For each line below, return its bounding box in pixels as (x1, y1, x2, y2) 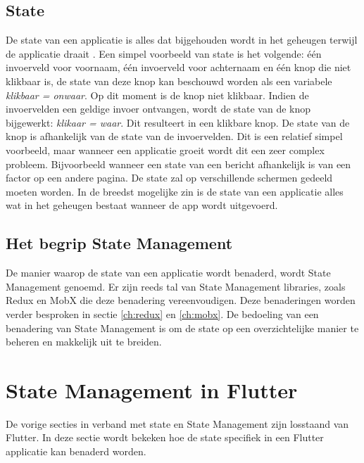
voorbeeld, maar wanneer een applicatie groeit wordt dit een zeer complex (6, 142, 325, 157)
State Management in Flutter (6, 375, 298, 404)
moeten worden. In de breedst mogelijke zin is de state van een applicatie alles (6, 184, 344, 198)
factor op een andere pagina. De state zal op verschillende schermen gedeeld (6, 170, 333, 185)
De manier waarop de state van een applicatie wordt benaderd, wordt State (6, 265, 331, 280)
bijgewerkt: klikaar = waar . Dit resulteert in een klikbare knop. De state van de (6, 115, 350, 129)
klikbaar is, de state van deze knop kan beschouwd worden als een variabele (6, 73, 332, 88)
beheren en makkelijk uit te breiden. (6, 334, 162, 349)
